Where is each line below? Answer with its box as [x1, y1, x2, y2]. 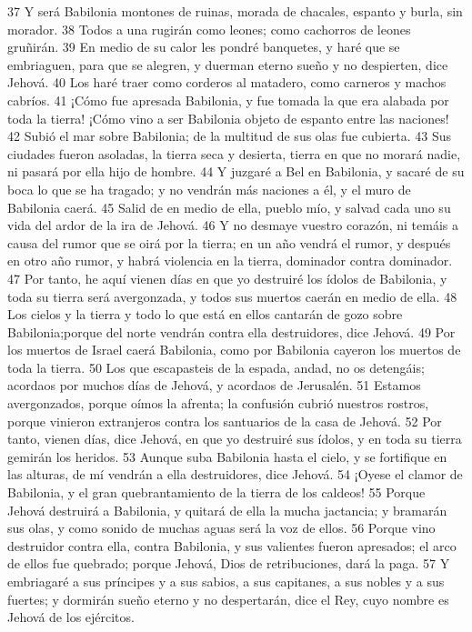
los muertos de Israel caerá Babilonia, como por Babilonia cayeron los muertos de [7, 340, 461, 359]
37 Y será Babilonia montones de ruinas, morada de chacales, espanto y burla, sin [7, 2, 463, 20]
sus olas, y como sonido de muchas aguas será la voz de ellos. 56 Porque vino [7, 518, 436, 537]
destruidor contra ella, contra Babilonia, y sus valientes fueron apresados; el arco [7, 536, 457, 555]
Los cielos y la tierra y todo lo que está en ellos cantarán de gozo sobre [7, 305, 403, 324]
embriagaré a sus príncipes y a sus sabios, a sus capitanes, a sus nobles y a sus [7, 572, 445, 590]
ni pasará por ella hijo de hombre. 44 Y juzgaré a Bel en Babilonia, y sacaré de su [7, 162, 465, 181]
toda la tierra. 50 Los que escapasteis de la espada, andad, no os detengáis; [7, 357, 425, 376]
